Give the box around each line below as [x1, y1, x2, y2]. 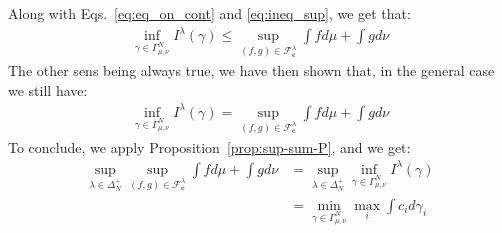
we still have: [8, 79, 88, 100]
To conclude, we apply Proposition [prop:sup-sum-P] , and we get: [8, 136, 411, 157]
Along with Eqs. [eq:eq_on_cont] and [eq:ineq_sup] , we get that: [8, 3, 411, 23]
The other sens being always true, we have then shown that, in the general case [8, 59, 495, 80]
